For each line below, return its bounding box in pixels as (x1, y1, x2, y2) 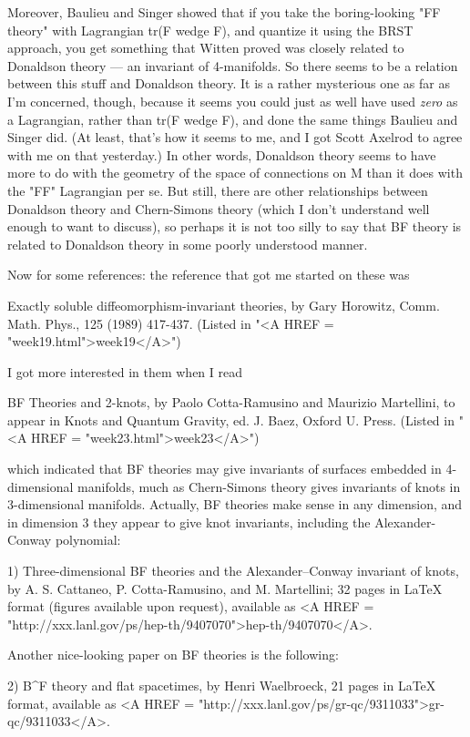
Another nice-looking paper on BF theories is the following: (7, 645, 339, 664)
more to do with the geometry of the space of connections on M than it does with (7, 163, 463, 182)
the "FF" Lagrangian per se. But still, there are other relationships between (7, 180, 428, 200)
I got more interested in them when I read (7, 362, 242, 381)
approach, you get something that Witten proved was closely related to (7, 38, 404, 57)
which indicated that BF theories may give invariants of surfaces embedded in (7, 459, 442, 478)
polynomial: (55, 530, 121, 549)
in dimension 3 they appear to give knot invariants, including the (7, 512, 371, 531)
